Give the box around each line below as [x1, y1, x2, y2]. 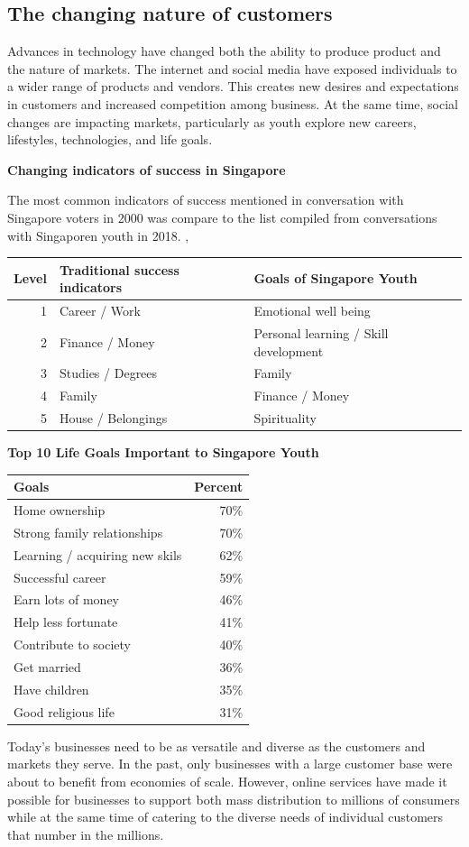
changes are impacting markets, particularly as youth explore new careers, [7, 112, 417, 131]
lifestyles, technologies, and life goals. [7, 130, 213, 149]
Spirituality [253, 409, 317, 428]
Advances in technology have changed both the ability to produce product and [7, 41, 441, 60]
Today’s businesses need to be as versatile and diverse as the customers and [7, 736, 426, 755]
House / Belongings [59, 409, 168, 428]
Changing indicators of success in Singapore [7, 160, 286, 179]
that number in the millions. [7, 824, 164, 843]
